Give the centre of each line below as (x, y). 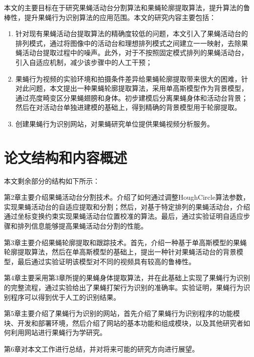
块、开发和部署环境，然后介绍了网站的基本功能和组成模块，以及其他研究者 (124, 323)
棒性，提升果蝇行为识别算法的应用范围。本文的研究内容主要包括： (110, 17)
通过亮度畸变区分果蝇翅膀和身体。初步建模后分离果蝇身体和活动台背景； (132, 97)
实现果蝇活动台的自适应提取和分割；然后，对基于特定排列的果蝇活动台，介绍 (127, 206)
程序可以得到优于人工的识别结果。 (65, 297)
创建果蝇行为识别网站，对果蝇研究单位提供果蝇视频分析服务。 (115, 123)
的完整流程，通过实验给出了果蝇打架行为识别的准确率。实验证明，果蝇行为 (124, 287)
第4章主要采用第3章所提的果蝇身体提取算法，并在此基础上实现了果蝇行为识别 (127, 278)
